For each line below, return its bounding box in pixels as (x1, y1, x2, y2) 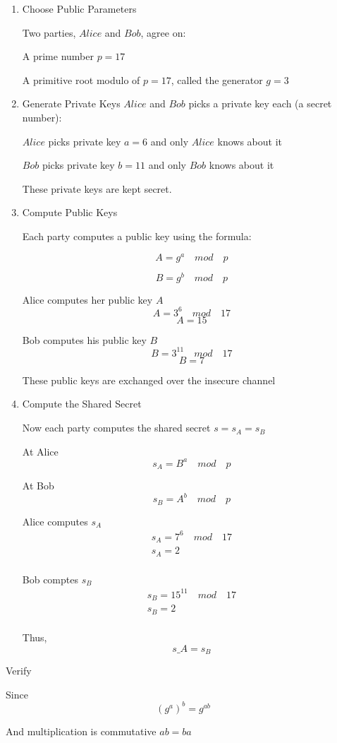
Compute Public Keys (22, 205, 118, 220)
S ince (6, 686, 28, 701)
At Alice (22, 444, 59, 458)
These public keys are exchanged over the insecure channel (22, 372, 276, 387)
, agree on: (140, 25, 186, 40)
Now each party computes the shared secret (22, 420, 211, 435)
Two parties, (22, 25, 76, 40)
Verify (6, 662, 32, 677)
